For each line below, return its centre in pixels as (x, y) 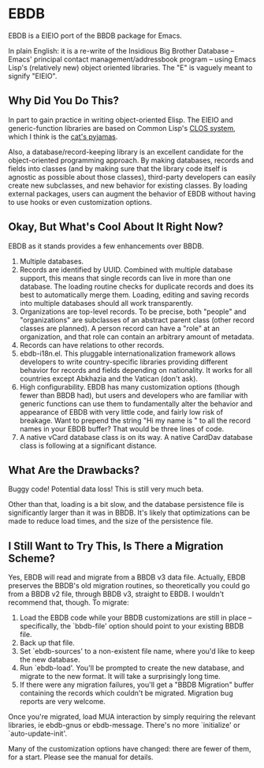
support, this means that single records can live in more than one (125, 278)
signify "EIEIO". (33, 76)
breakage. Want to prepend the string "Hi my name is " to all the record (135, 420)
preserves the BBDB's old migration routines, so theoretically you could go (129, 586)
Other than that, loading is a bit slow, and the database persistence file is (126, 505)
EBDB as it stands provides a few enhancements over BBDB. (106, 246)
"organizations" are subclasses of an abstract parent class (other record (137, 319)
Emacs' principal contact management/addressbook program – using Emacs (132, 59)
